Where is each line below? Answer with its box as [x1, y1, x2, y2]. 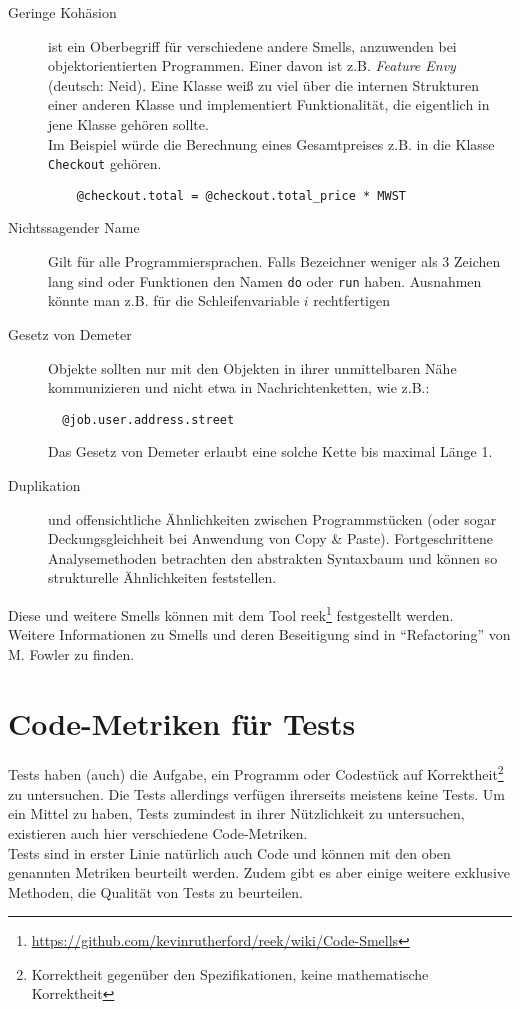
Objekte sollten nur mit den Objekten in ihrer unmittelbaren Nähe [48, 357, 457, 378]
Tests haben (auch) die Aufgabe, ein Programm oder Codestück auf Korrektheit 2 [8, 761, 504, 785]
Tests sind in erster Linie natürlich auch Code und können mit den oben [8, 842, 451, 863]
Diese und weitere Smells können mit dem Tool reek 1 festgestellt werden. [8, 601, 454, 625]
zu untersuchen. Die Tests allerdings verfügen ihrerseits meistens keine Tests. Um [8, 783, 505, 804]
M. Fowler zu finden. [8, 643, 135, 664]
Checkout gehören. [48, 153, 162, 174]
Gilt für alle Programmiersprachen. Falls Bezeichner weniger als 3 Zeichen [48, 251, 501, 272]
